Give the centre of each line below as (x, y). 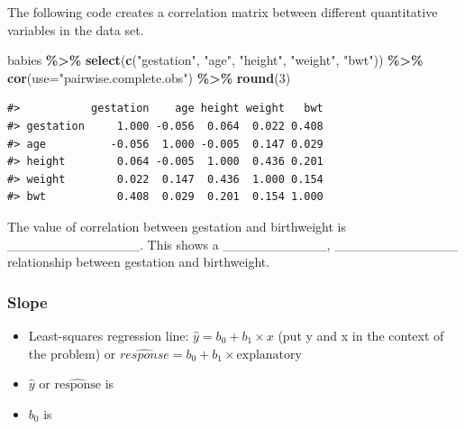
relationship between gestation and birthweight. (139, 262)
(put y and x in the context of (361, 335)
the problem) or (72, 353)
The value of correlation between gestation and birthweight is (177, 226)
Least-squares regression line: (109, 335)
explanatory (269, 355)
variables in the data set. (76, 29)
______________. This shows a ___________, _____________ (232, 244)
